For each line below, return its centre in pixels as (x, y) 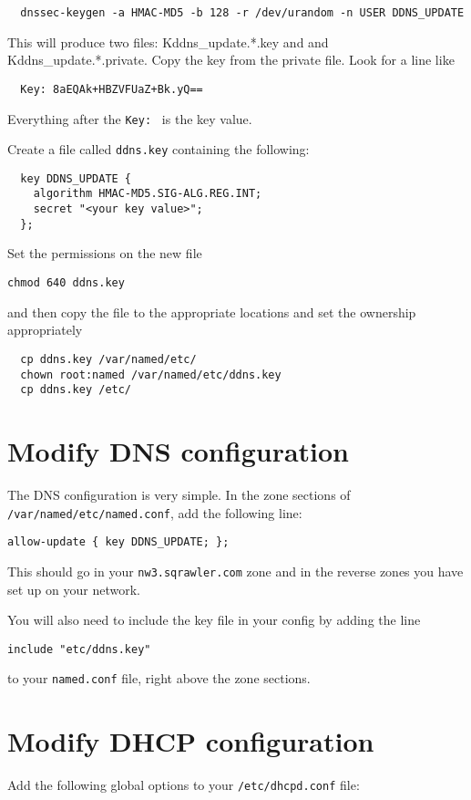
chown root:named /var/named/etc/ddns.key (151, 374)
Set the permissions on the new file (105, 253)
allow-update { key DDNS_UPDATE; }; (118, 542)
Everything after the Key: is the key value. (130, 118)
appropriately (45, 330)
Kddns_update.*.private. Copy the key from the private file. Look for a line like (231, 60)
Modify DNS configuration (179, 451)
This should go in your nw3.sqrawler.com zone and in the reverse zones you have (235, 571)
